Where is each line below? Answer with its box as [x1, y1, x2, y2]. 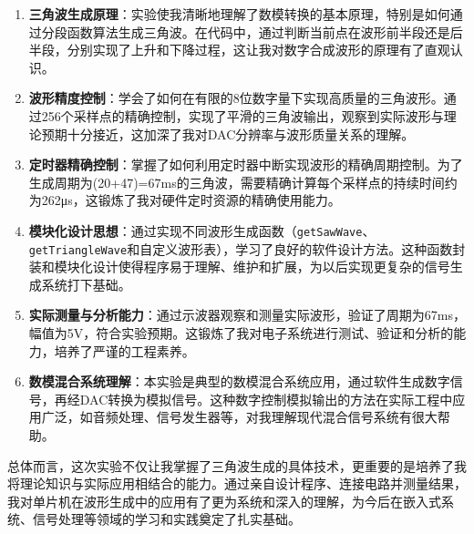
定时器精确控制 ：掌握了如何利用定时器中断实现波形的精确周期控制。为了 [28, 155, 463, 174]
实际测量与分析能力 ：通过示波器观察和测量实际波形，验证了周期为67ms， [28, 305, 466, 324]
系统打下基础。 [41, 274, 131, 293]
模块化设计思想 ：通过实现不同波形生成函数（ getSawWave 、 [28, 221, 376, 240]
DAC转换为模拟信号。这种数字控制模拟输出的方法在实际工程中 [79, 389, 453, 408]
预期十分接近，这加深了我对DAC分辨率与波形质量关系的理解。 [41, 124, 415, 143]
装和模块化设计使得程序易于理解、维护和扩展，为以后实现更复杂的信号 [28, 257, 450, 276]
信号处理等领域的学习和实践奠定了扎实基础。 [32, 509, 301, 529]
